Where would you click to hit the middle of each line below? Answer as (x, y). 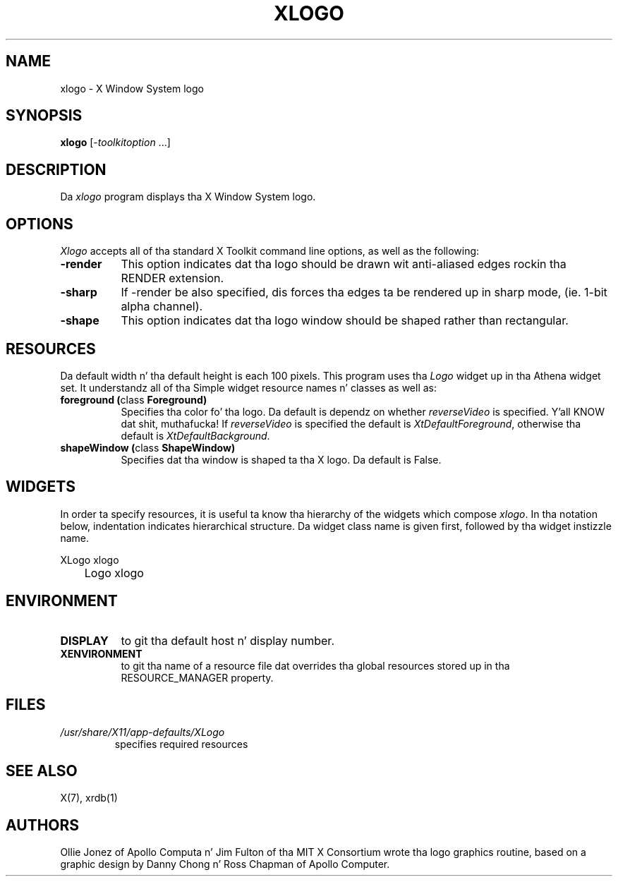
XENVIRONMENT (101, 653)
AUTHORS (43, 825)
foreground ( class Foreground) (134, 399)
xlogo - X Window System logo (132, 88)
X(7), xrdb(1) (89, 798)
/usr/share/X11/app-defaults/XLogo (143, 732)
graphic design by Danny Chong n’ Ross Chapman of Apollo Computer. (225, 864)
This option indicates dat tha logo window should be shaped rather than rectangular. (345, 321)
